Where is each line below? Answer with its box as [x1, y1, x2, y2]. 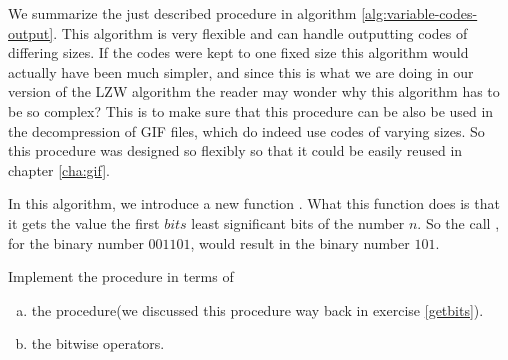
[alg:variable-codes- [361, 3, 478, 23]
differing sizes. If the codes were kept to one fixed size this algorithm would [8, 42, 469, 63]
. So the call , [417, 212, 500, 233]
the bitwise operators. [31, 333, 165, 354]
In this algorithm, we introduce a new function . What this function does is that [8, 193, 500, 214]
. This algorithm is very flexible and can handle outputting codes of [53, 22, 468, 43]
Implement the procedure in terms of [8, 266, 234, 287]
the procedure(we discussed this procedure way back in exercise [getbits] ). [31, 299, 484, 320]
